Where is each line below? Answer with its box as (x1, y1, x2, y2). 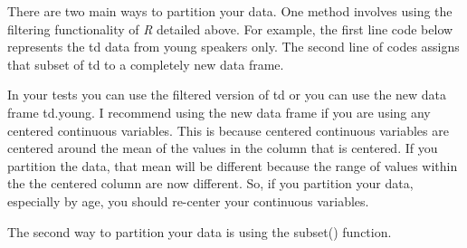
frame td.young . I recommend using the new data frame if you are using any (7, 102, 431, 121)
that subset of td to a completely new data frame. (7, 54, 284, 73)
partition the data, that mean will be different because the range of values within (7, 156, 458, 175)
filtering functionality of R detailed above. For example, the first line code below (7, 19, 453, 38)
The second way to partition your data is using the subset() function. (7, 222, 392, 241)
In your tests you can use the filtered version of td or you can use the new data (7, 85, 447, 104)
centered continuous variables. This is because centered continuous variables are (7, 120, 449, 139)
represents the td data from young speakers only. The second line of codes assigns (7, 37, 460, 56)
